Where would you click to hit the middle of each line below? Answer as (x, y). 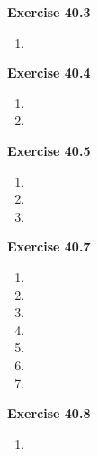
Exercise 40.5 (49, 150)
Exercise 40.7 (49, 246)
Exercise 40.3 (49, 12)
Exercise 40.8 (49, 413)
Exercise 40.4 (49, 73)
